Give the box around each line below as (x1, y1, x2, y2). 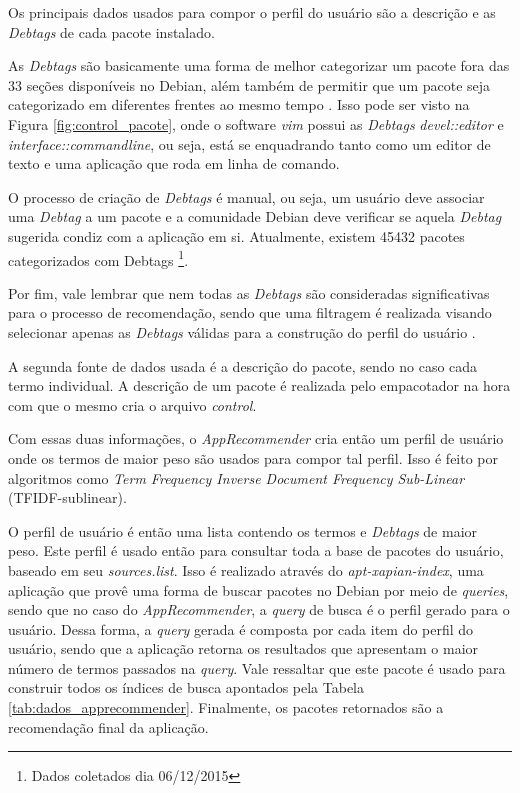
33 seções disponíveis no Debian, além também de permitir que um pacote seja (8, 74, 491, 95)
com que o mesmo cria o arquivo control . (8, 394, 257, 415)
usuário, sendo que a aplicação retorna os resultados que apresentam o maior (8, 638, 479, 659)
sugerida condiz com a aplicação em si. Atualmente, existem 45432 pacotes (8, 225, 465, 246)
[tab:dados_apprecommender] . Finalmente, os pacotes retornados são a (8, 697, 444, 718)
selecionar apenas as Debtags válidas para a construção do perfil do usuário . (8, 321, 476, 342)
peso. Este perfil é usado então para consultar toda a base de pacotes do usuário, (8, 540, 504, 561)
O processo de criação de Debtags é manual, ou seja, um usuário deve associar (8, 186, 485, 207)
